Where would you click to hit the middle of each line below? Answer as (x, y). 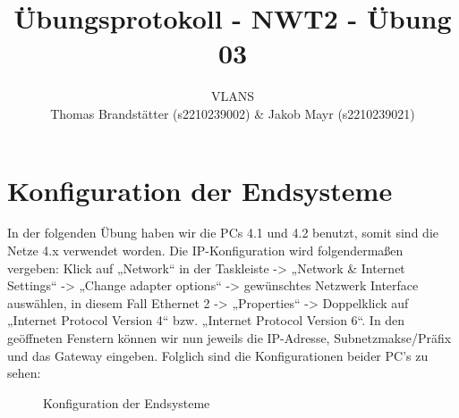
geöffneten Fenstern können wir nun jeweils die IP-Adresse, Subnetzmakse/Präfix (229, 338)
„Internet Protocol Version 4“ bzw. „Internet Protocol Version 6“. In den (206, 320)
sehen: (24, 373)
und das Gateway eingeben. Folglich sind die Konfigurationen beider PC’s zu (218, 355)
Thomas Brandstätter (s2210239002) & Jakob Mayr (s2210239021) (233, 113)
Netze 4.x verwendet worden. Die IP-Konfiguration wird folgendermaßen (205, 251)
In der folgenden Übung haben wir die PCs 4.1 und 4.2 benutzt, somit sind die (223, 233)
